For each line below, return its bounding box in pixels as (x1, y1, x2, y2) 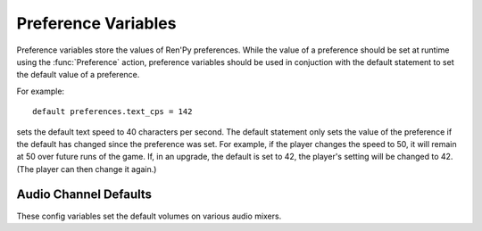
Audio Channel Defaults (16, 187, 152, 202)
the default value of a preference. (16, 70, 140, 80)
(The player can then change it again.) (16, 163, 157, 174)
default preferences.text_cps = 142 (32, 107, 193, 117)
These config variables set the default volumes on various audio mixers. (16, 210, 282, 221)
